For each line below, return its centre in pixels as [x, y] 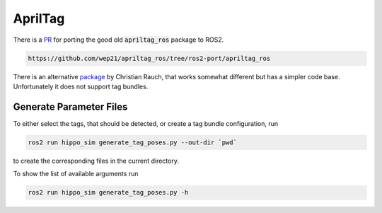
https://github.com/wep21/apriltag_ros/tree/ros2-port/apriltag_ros [149, 58]
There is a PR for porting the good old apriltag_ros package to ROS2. [118, 40]
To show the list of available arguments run [76, 174]
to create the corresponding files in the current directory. [96, 161]
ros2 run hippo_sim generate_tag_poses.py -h [108, 192]
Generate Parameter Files [70, 106]
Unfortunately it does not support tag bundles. [81, 86]
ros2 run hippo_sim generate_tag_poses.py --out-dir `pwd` [132, 142]
